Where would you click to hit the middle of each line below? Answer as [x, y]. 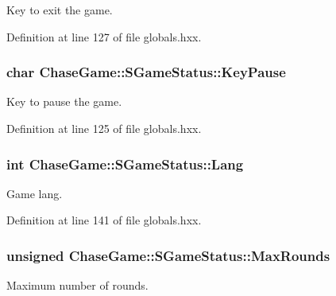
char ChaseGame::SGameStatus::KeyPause [146, 72]
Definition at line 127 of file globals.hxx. [104, 36]
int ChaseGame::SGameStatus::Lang [125, 164]
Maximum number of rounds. [77, 285]
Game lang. [35, 193]
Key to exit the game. [60, 10]
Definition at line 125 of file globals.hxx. [104, 128]
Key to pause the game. [64, 101]
